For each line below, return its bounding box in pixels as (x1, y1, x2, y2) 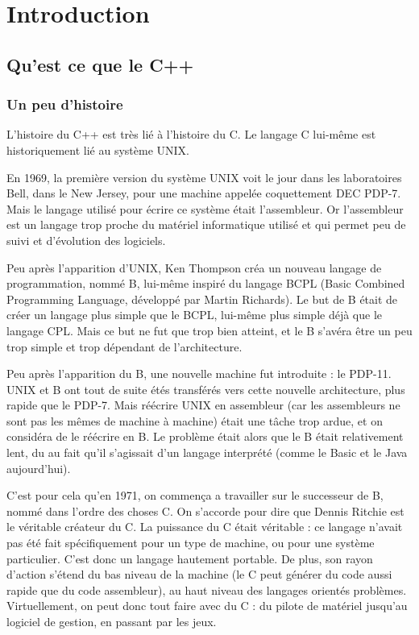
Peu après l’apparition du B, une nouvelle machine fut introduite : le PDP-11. (6, 365, 392, 382)
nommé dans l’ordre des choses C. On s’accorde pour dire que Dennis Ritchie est (6, 502, 404, 519)
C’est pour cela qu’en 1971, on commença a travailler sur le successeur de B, (6, 487, 384, 504)
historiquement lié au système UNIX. (6, 141, 189, 158)
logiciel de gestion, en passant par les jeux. (6, 613, 217, 629)
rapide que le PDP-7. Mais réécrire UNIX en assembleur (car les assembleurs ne (6, 396, 400, 413)
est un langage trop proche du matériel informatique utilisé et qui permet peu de (6, 216, 406, 233)
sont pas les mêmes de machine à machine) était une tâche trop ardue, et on (6, 412, 383, 429)
